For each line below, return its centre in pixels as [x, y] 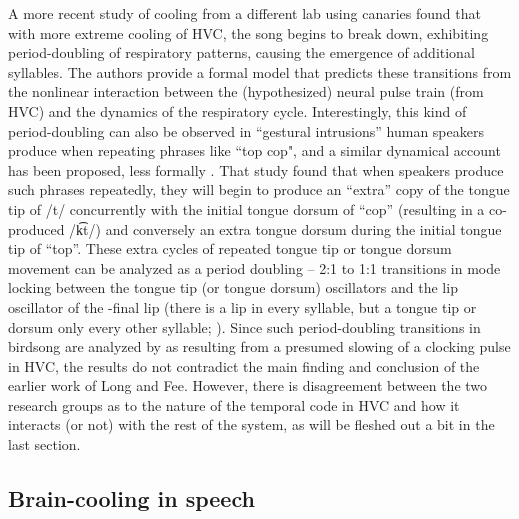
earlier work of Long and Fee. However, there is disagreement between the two [248, 385]
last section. [44, 444]
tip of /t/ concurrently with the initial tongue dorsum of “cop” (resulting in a [246, 208]
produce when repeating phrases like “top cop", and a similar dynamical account [254, 150]
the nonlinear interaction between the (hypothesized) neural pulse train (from [246, 91]
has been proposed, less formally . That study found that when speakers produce [256, 169]
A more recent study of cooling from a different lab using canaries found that [244, 13]
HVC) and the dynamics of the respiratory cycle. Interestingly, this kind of [237, 110]
